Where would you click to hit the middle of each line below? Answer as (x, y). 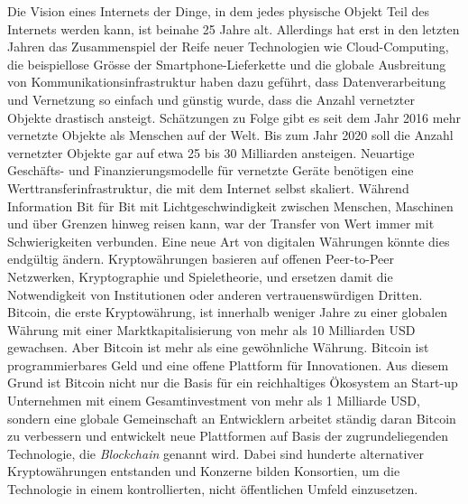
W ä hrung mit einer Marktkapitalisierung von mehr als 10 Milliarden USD (211, 329)
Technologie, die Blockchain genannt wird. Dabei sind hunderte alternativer (216, 453)
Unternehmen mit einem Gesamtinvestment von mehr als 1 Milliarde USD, (214, 401)
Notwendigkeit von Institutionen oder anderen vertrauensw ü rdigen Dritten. (215, 294)
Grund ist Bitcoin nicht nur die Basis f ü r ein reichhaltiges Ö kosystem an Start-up (233, 383)
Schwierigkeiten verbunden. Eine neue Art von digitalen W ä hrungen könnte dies (229, 241)
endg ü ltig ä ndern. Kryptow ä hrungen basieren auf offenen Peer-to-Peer (201, 259)
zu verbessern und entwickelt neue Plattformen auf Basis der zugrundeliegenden (228, 436)
